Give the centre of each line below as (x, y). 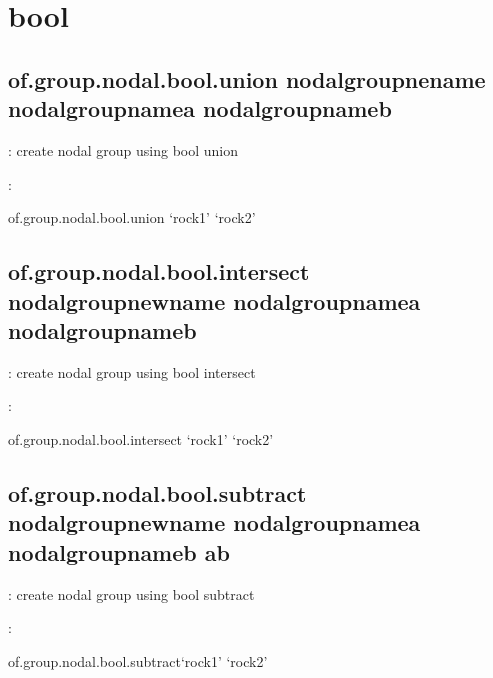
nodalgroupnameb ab (119, 551)
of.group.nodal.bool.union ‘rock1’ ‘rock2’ (132, 217)
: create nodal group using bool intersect (132, 371)
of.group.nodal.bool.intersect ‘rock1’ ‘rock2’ (141, 438)
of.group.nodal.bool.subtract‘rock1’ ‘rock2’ (138, 660)
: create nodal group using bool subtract (131, 593)
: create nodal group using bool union (123, 149)
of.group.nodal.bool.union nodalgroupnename (247, 78)
